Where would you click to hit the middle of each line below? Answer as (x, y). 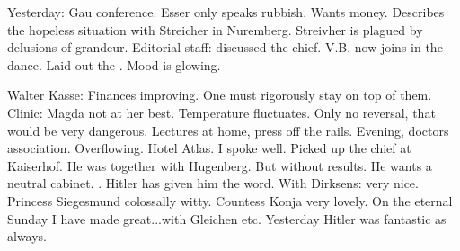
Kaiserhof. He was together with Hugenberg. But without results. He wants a (220, 165)
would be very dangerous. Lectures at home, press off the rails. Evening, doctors (228, 130)
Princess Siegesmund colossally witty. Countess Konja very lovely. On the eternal (230, 200)
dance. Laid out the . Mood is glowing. (114, 64)
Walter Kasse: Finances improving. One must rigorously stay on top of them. (220, 95)
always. (27, 236)
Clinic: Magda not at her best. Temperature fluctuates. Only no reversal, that (221, 112)
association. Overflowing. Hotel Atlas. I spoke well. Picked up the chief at (209, 148)
